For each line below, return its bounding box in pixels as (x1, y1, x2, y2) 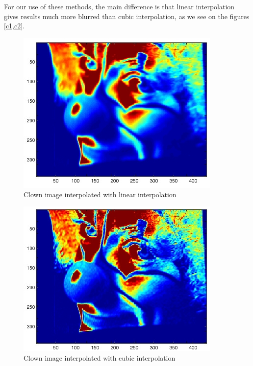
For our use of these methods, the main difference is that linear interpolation (4, 1, 235, 11)
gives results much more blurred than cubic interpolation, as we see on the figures (4, 11, 250, 21)
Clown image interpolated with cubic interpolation (24, 352, 176, 363)
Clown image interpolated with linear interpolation (24, 189, 177, 200)
